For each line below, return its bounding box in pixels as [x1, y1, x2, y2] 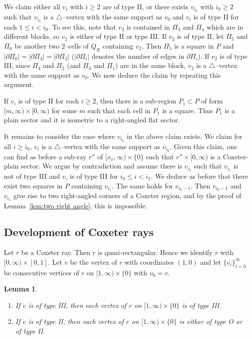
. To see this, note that [48, 21, 116, 32]
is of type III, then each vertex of [28, 300, 127, 310]
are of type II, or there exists [102, 1, 189, 11]
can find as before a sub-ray [4, 151, 86, 161]
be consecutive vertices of [4, 267, 79, 277]
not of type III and [4, 171, 60, 181]
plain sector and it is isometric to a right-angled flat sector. [4, 115, 180, 125]
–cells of [65, 40, 89, 51]
